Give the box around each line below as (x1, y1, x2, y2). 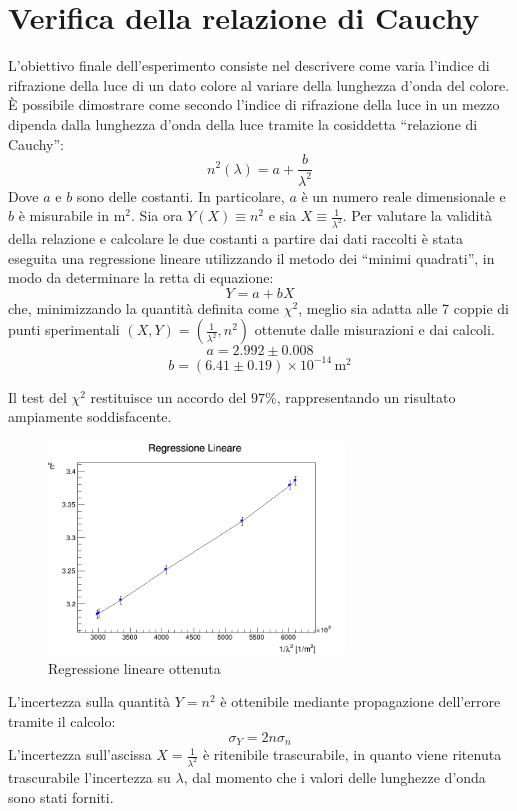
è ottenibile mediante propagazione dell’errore (220, 691, 501, 712)
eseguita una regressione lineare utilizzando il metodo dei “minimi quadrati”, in (8, 247, 495, 268)
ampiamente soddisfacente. (8, 406, 172, 427)
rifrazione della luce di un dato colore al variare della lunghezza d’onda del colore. (8, 74, 510, 95)
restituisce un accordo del (90, 386, 247, 407)
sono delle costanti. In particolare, (76, 185, 285, 206)
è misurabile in (18, 205, 110, 226)
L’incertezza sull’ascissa (8, 744, 152, 765)
